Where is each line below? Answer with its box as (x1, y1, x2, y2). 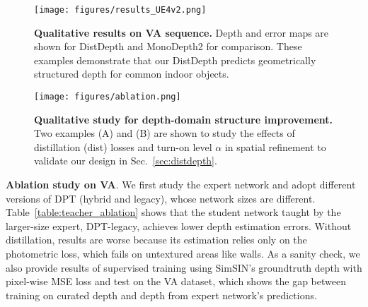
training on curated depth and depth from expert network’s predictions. (6, 287, 317, 302)
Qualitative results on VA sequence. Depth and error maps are (34, 25, 329, 40)
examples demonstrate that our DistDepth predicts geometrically (34, 52, 316, 67)
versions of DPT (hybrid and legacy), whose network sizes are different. (6, 191, 316, 205)
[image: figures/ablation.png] (34, 92, 181, 102)
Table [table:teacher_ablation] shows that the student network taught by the (6, 205, 341, 219)
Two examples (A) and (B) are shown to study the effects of (34, 126, 295, 140)
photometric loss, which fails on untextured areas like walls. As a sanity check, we (6, 246, 360, 261)
